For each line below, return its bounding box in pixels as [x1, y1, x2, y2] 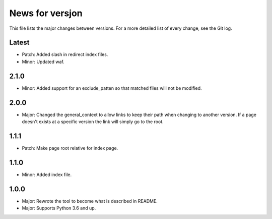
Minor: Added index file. [22, 172, 72, 178]
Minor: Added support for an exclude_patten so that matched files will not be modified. [22, 85, 202, 91]
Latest [9, 38, 30, 47]
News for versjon [9, 8, 83, 19]
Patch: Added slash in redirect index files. [22, 51, 108, 58]
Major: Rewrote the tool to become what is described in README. [22, 198, 158, 204]
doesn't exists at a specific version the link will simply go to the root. [22, 119, 164, 125]
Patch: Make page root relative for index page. [22, 145, 118, 151]
